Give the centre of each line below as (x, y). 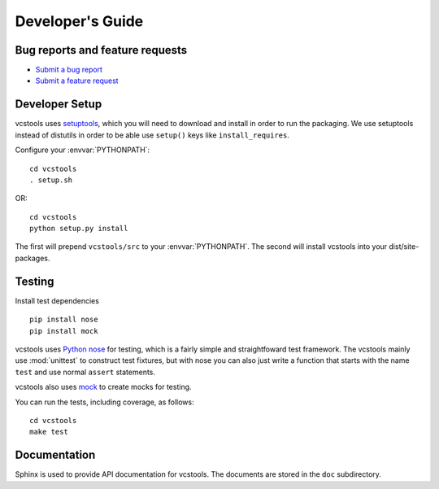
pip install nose (64, 320)
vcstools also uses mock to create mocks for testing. (103, 387)
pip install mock (64, 331)
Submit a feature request (77, 81)
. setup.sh (51, 180)
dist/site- (404, 247)
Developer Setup (59, 105)
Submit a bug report (69, 70)
